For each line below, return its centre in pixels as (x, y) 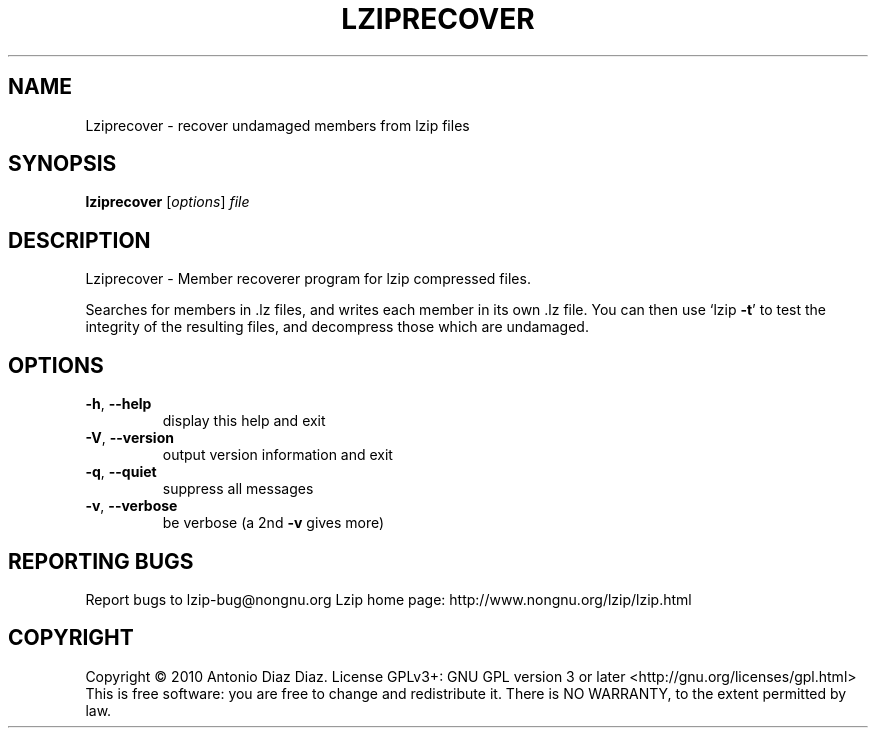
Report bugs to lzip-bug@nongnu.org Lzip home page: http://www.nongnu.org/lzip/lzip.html (388, 599)
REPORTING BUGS (101, 561)
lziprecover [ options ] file (167, 202)
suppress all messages (238, 489)
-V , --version (129, 438)
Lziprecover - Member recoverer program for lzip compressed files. (308, 279)
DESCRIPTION (79, 240)
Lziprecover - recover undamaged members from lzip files (277, 125)
